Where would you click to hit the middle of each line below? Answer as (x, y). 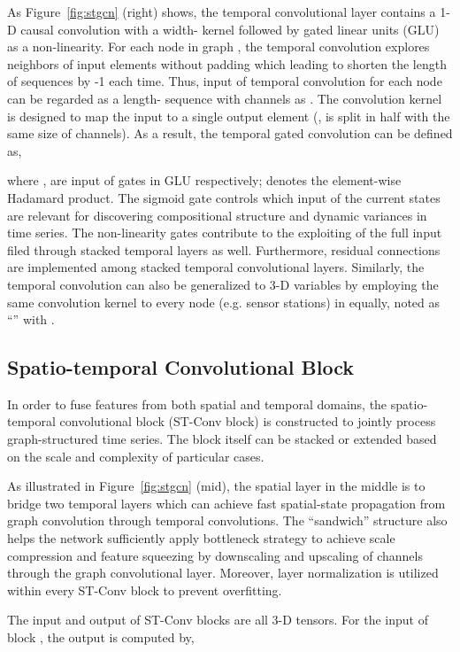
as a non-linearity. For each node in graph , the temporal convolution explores (218, 47)
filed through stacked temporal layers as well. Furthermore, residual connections (224, 249)
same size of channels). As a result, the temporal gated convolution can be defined (230, 133)
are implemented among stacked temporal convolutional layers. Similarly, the (216, 267)
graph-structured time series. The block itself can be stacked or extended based (222, 439)
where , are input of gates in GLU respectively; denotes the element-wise (204, 180)
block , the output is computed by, (101, 637)
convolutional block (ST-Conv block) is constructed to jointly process (248, 421)
